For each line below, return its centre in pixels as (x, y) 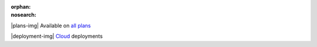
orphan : (21, 7)
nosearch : (23, 15)
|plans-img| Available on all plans (51, 26)
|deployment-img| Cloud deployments (57, 36)
